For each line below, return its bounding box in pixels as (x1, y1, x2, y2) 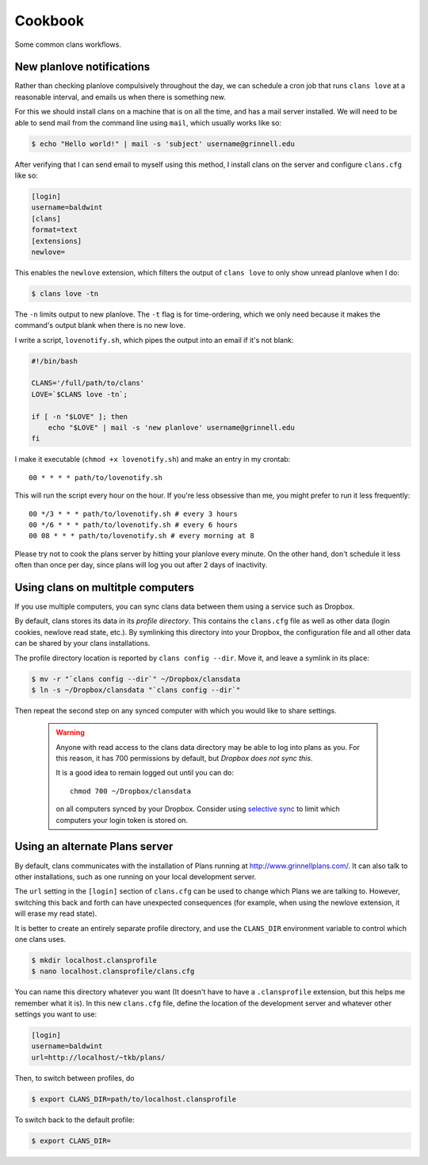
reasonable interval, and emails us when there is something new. (14, 92, 226, 102)
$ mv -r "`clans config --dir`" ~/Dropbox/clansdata (31, 675, 241, 683)
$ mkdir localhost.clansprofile (31, 955, 158, 964)
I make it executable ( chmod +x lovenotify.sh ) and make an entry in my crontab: (14, 455, 291, 464)
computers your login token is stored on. (55, 815, 189, 825)
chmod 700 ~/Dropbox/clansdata (70, 786, 192, 795)
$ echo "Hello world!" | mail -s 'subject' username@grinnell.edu (31, 139, 295, 148)
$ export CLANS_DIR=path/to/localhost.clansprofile (31, 1094, 237, 1103)
